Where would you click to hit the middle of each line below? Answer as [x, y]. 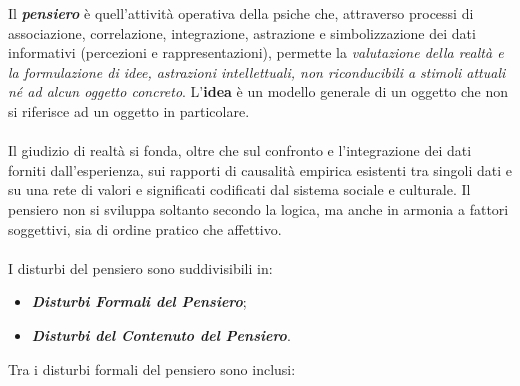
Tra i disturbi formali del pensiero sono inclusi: [152, 368]
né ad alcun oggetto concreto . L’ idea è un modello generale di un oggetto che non [258, 91]
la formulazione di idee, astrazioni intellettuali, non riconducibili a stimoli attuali [257, 71]
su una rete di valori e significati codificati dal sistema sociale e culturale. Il [239, 189]
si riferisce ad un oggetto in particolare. [129, 110]
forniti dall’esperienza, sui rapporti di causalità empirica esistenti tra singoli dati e [260, 169]
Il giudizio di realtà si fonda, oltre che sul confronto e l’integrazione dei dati [240, 150]
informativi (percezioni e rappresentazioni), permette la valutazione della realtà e [256, 52]
